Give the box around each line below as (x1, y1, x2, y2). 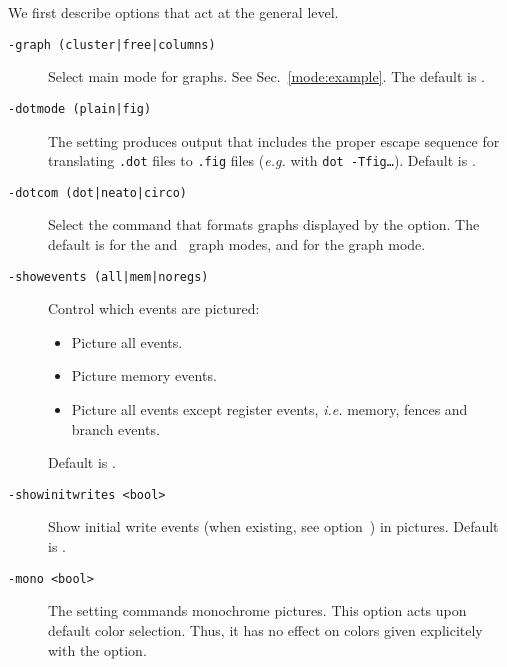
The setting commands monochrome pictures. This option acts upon (48, 600, 467, 621)
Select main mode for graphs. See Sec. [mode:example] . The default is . (48, 66, 485, 87)
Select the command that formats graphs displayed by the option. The (48, 214, 480, 235)
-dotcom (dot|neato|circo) (8, 185, 187, 200)
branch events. (71, 418, 160, 439)
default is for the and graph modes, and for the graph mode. (48, 234, 426, 254)
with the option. (48, 639, 147, 660)
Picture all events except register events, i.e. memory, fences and (71, 399, 468, 420)
